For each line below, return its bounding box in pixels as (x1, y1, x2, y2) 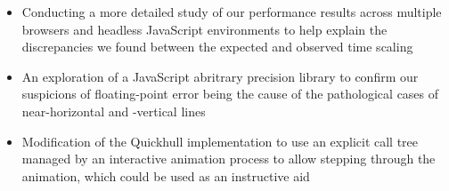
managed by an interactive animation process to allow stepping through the (21, 149, 436, 168)
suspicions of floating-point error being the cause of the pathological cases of (21, 84, 439, 103)
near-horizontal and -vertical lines (21, 101, 206, 120)
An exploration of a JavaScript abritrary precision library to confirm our (21, 67, 419, 85)
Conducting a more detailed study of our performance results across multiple (21, 3, 442, 20)
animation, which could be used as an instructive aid (21, 166, 310, 185)
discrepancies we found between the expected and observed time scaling (21, 37, 413, 56)
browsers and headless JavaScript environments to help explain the (21, 20, 388, 38)
